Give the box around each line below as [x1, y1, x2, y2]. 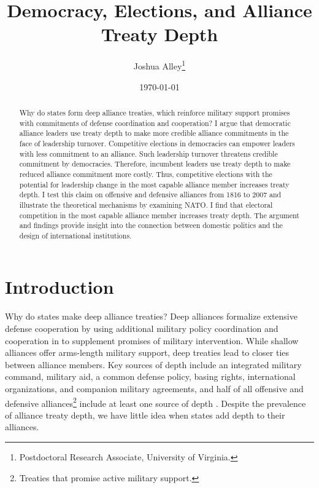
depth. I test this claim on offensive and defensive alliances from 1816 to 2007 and [19, 189, 282, 200]
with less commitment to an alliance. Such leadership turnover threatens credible [19, 148, 278, 159]
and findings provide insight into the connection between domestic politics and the [19, 220, 283, 230]
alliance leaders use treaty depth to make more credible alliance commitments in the [19, 128, 289, 138]
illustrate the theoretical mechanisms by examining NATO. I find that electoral [19, 199, 273, 210]
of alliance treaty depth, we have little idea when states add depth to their [5, 408, 285, 421]
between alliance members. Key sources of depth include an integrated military [5, 358, 302, 371]
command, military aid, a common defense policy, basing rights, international [5, 370, 296, 383]
